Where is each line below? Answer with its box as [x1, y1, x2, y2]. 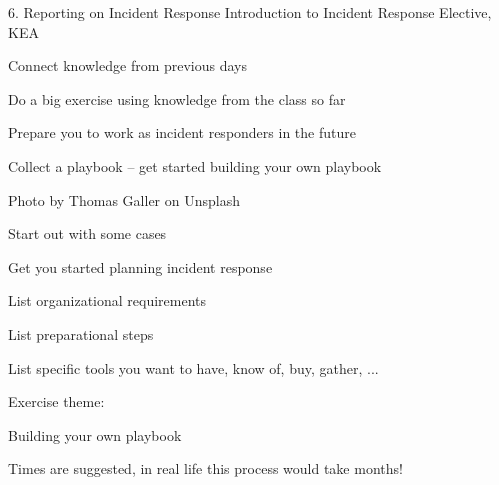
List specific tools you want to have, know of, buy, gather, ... [8, 357, 379, 378]
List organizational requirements [8, 290, 207, 311]
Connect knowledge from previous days [8, 55, 248, 76]
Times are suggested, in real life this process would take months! [8, 458, 403, 479]
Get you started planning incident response [8, 256, 273, 277]
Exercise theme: [8, 391, 105, 412]
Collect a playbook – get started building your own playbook [8, 155, 382, 176]
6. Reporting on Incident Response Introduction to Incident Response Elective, [8, 2, 492, 22]
